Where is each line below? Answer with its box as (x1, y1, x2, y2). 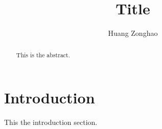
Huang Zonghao (108, 28, 158, 38)
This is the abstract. (16, 50, 71, 59)
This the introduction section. (4, 117, 98, 127)
